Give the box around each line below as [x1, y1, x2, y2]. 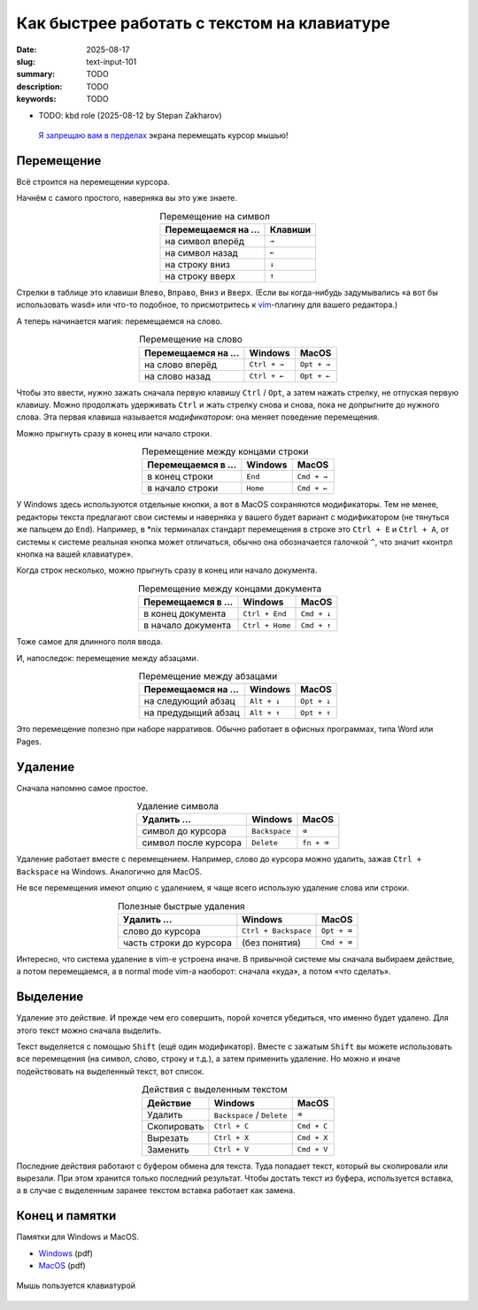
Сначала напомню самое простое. [16, 782, 148, 793]
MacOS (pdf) [38, 1260, 86, 1271]
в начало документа [143, 620, 232, 632]
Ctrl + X [213, 1133, 250, 1143]
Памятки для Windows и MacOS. [16, 1231, 140, 1243]
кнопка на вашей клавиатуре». [16, 549, 134, 559]
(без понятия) [242, 936, 301, 949]
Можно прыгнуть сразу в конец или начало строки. [16, 428, 212, 438]
